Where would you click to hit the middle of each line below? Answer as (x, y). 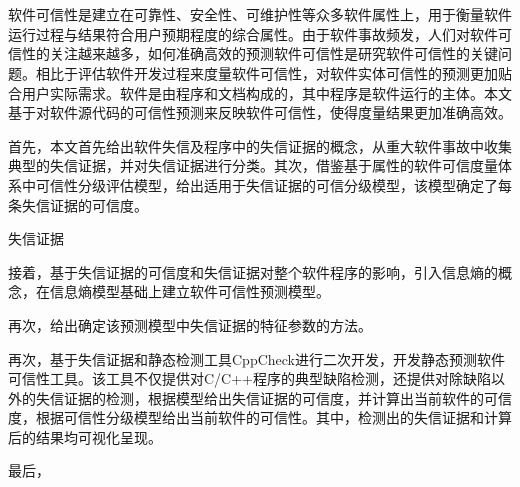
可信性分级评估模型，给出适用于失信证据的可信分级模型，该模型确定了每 (273, 184)
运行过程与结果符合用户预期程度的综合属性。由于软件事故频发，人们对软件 (253, 33)
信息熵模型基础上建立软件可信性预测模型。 (189, 291)
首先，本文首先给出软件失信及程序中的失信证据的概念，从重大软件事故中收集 (260, 145)
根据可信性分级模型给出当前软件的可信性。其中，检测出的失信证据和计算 (273, 417)
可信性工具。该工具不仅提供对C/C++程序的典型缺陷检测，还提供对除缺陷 (249, 378)
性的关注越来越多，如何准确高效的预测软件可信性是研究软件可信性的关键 (259, 53)
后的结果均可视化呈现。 (85, 436)
